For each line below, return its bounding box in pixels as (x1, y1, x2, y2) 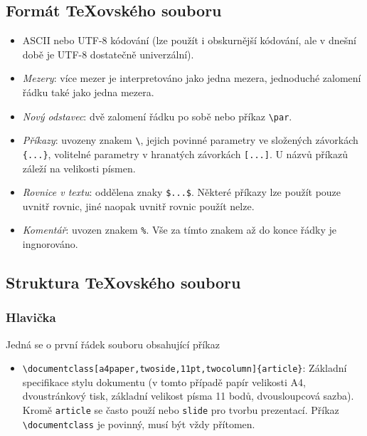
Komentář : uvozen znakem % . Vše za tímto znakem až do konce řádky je (22, 222, 337, 237)
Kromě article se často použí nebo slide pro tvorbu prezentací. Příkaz (22, 403, 339, 417)
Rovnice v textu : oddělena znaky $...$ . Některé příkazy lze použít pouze (22, 185, 341, 199)
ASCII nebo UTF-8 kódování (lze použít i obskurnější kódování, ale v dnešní (22, 33, 356, 48)
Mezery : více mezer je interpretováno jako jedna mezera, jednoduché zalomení (22, 71, 361, 85)
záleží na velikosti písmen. (22, 160, 136, 175)
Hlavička (6, 308, 56, 326)
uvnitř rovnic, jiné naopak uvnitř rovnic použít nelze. (22, 198, 255, 213)
